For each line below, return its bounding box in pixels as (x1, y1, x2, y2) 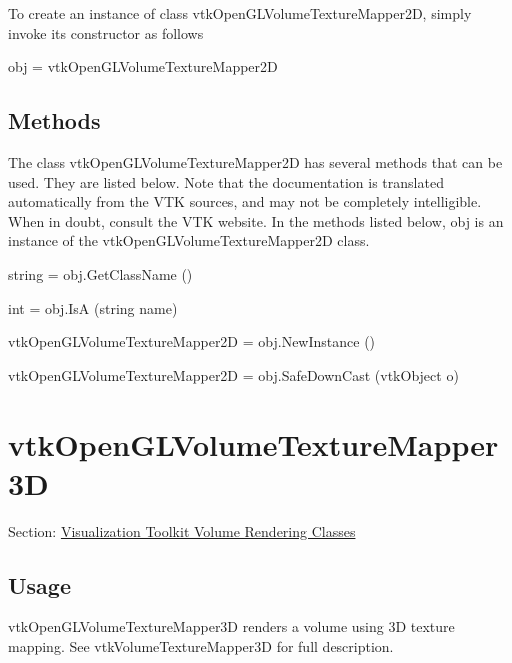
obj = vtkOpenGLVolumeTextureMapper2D (8, 56, 278, 77)
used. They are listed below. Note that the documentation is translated (8, 171, 444, 192)
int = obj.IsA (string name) (8, 297, 178, 318)
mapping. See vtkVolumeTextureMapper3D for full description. (8, 636, 394, 657)
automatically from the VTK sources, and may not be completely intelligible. (8, 191, 482, 212)
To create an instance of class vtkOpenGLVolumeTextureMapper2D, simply (8, 3, 472, 23)
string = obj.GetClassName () (8, 263, 193, 284)
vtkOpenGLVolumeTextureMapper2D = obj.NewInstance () (8, 331, 376, 352)
